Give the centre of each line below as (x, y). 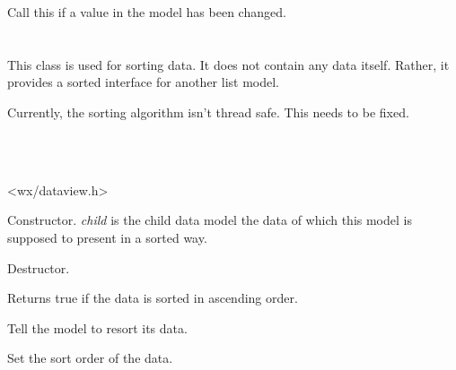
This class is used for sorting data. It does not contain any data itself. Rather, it (228, 64)
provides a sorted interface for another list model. (143, 82)
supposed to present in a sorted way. (107, 237)
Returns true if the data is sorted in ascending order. (153, 298)
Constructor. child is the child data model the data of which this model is (210, 220)
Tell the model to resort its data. (97, 327)
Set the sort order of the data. (90, 358)
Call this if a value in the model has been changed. (147, 12)
